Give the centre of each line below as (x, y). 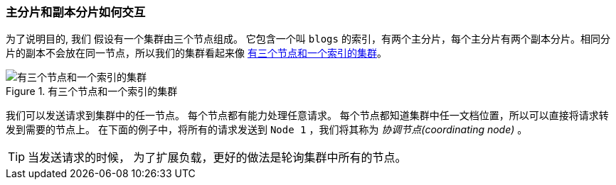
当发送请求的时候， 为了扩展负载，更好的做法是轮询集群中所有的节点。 (217, 158)
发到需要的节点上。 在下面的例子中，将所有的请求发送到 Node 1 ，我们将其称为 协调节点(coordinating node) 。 (267, 130)
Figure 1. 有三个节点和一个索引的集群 (92, 91)
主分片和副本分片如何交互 (76, 12)
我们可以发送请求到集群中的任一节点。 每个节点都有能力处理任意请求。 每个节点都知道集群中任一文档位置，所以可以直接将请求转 (307, 116)
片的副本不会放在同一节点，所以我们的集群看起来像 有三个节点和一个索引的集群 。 (196, 53)
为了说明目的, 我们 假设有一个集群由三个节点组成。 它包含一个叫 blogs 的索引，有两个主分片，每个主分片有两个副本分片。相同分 (308, 39)
